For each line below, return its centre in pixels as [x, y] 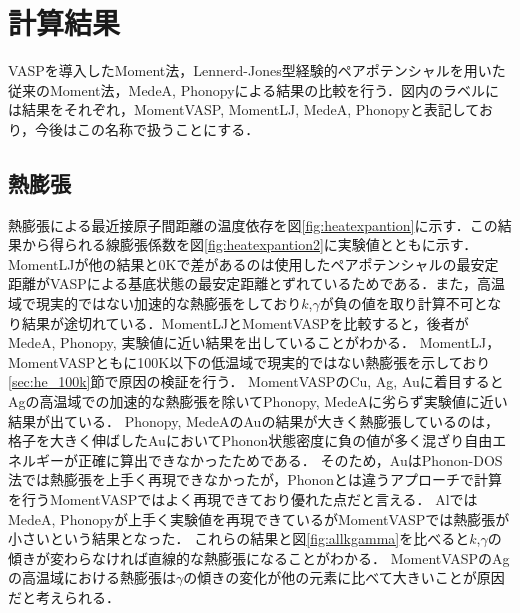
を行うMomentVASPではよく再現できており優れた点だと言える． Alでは [243, 499]
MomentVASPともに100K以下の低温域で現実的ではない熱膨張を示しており [249, 361]
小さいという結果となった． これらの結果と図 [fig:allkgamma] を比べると [239, 538]
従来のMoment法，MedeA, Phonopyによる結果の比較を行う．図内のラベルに [254, 89]
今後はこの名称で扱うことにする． [147, 128]
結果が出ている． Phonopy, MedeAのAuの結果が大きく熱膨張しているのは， [253, 420]
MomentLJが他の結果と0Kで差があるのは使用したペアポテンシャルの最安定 [253, 263]
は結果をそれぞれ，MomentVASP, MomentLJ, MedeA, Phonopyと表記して [243, 109]
